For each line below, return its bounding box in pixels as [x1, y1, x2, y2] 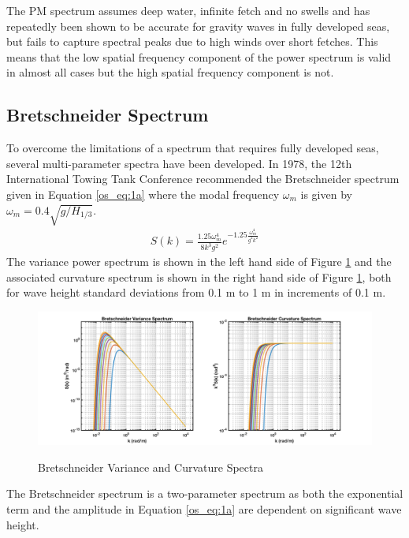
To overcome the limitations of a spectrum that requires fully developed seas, [6, 140, 379, 156]
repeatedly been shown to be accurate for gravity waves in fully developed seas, [6, 17, 390, 34]
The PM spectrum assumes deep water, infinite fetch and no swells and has [6, 2, 370, 18]
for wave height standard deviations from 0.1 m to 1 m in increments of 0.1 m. [6, 284, 386, 301]
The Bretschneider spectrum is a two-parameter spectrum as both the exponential [6, 485, 403, 502]
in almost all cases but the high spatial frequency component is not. [6, 64, 334, 80]
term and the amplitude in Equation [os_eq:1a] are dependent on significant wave [6, 501, 402, 517]
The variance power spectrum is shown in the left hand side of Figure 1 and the [6, 253, 392, 270]
